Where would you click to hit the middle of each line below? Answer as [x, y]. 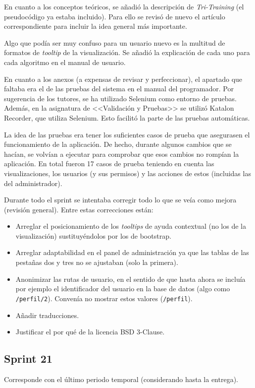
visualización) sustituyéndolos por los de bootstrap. [93, 235]
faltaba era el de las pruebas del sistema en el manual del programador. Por [119, 89]
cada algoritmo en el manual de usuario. [65, 62]
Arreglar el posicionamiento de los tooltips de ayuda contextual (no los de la [131, 226]
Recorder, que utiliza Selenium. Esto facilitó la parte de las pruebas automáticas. [127, 117]
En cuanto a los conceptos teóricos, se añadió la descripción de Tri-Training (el [124, 6]
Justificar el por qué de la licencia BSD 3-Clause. [90, 332]
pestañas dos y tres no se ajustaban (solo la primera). [97, 262]
